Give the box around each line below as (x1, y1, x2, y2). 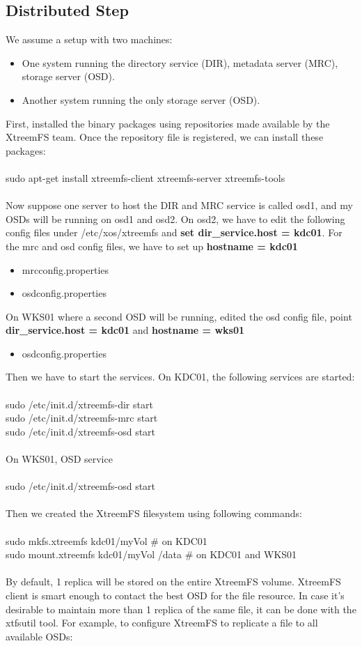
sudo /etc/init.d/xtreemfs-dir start (6, 397, 153, 411)
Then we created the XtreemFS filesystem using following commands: (6, 506, 302, 521)
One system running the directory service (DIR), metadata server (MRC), (22, 55, 338, 70)
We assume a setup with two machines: (6, 32, 173, 47)
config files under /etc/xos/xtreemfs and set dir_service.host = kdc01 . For (6, 225, 343, 240)
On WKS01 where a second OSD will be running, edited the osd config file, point (6, 309, 352, 323)
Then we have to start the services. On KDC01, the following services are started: (6, 369, 355, 384)
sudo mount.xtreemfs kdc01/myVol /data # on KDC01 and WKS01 (6, 547, 297, 562)
